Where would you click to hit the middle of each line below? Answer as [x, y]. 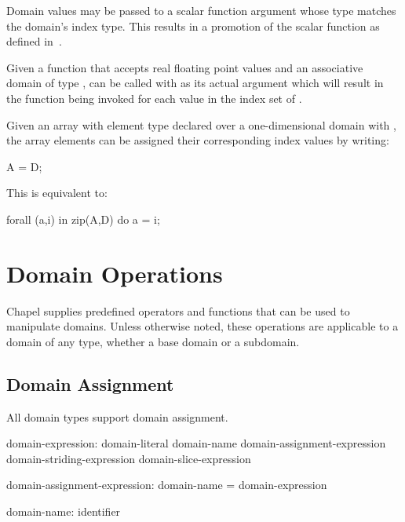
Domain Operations [115, 273]
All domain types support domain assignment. [117, 416]
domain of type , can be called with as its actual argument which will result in [195, 83]
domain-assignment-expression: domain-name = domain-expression [167, 485]
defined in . [34, 41]
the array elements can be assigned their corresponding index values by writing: [198, 140]
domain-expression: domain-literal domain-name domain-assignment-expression [196, 443]
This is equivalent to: [57, 193]
